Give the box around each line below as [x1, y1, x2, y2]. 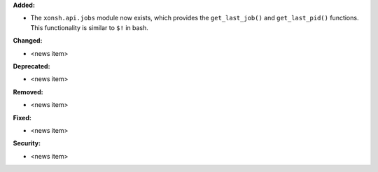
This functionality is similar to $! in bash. [30, 23, 148, 31]
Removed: [13, 87, 43, 96]
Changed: [13, 36, 43, 45]
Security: [13, 139, 41, 148]
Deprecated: [13, 62, 50, 70]
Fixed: [13, 113, 31, 122]
